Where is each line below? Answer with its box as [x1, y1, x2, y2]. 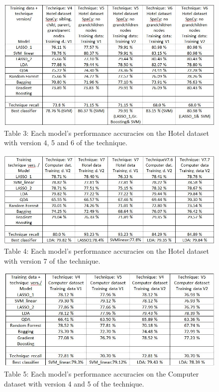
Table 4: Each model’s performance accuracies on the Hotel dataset [4, 246, 209, 256]
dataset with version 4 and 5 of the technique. [4, 378, 144, 389]
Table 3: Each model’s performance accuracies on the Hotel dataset [4, 127, 209, 138]
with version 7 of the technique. [4, 255, 101, 266]
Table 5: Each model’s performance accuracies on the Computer [4, 369, 199, 379]
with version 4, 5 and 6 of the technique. [4, 137, 127, 148]
